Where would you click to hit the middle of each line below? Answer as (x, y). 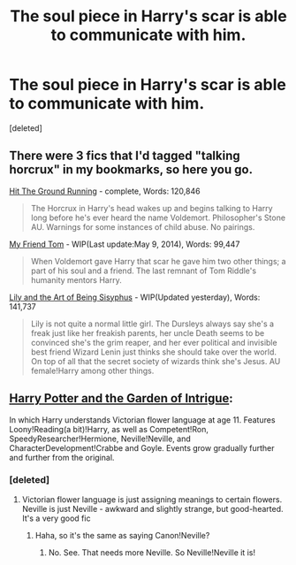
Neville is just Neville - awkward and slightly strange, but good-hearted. (152, 508)
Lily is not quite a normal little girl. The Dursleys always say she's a (152, 324)
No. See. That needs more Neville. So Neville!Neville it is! (152, 552)
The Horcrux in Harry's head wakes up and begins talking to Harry (152, 208)
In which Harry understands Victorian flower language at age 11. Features (142, 420)
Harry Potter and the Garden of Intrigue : (121, 398)
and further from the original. (62, 457)
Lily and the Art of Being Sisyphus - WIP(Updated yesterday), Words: (135, 297)
